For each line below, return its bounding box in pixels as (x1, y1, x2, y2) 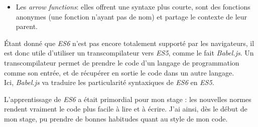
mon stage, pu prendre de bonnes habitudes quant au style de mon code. (4, 113, 228, 123)
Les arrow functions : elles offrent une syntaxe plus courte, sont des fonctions (16, 1, 250, 11)
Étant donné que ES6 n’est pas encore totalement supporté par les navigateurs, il (4, 37, 254, 48)
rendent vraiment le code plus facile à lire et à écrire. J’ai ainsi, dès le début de (4, 103, 247, 114)
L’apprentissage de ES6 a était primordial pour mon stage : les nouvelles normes (4, 93, 251, 104)
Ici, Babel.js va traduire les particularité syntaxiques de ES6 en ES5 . (4, 77, 214, 87)
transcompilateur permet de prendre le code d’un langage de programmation (4, 57, 239, 67)
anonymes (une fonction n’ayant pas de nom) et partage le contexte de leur (16, 11, 247, 21)
